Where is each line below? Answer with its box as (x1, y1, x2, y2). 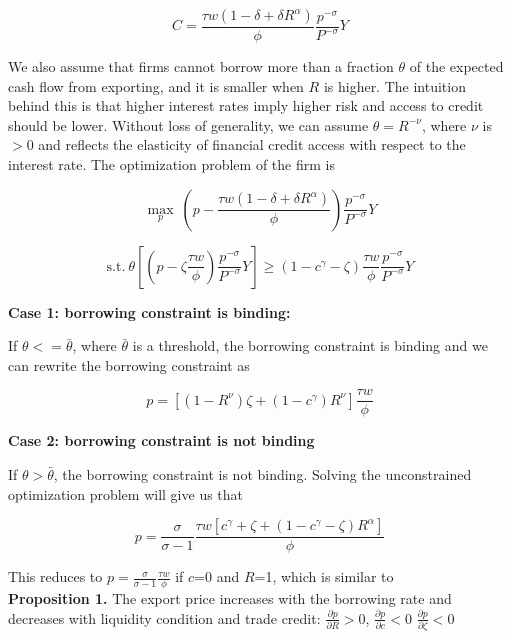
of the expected (409, 56, 504, 77)
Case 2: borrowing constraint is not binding (8, 430, 315, 451)
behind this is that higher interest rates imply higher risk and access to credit (8, 95, 484, 116)
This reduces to (8, 566, 103, 587)
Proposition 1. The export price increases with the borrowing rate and (8, 588, 452, 609)
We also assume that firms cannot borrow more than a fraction (8, 56, 394, 77)
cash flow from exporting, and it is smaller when (8, 75, 304, 96)
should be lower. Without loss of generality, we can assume (8, 114, 369, 135)
